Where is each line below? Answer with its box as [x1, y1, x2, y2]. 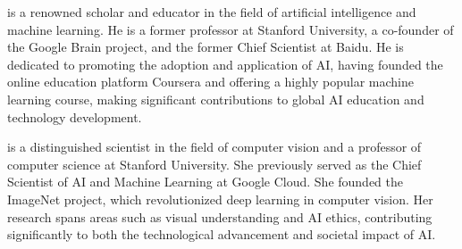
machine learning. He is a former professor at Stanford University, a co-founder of [7, 20, 454, 38]
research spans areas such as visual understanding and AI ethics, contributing [7, 207, 433, 226]
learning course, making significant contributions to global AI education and [7, 89, 424, 108]
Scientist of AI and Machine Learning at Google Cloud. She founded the [7, 172, 404, 191]
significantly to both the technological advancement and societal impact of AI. [7, 225, 436, 244]
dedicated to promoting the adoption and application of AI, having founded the [7, 54, 443, 73]
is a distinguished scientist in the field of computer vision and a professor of [7, 137, 422, 156]
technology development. [7, 107, 142, 126]
